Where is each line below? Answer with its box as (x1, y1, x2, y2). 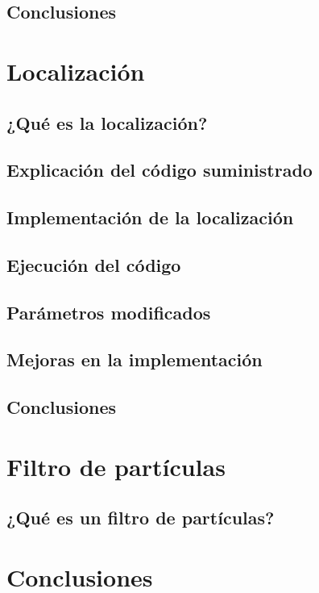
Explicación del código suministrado (6, 157, 313, 182)
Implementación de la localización (6, 205, 294, 230)
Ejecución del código (6, 252, 181, 277)
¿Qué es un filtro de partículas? (6, 505, 275, 530)
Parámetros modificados (6, 299, 211, 324)
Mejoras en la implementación (6, 347, 263, 372)
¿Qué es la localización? (6, 110, 208, 135)
